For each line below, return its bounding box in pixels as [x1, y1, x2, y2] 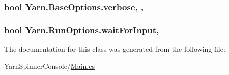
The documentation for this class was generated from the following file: [4, 44, 225, 54]
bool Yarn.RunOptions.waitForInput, [4, 23, 159, 36]
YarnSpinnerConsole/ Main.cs [4, 60, 95, 71]
